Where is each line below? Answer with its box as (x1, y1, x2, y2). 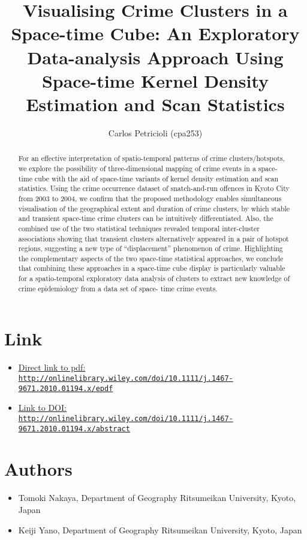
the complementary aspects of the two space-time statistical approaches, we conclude (18, 253, 284, 263)
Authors (4, 457, 73, 481)
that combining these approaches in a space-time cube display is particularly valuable (18, 263, 285, 273)
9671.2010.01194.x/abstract (18, 424, 130, 433)
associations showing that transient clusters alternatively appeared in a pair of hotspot (18, 233, 289, 243)
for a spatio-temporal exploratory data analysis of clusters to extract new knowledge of (18, 273, 290, 284)
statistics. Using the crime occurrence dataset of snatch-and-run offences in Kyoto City (18, 183, 290, 193)
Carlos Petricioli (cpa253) (108, 126, 203, 139)
